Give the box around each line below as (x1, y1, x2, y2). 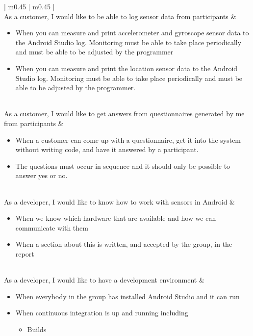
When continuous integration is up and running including (15, 308, 188, 318)
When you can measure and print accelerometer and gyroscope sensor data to (15, 27, 249, 38)
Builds (27, 324, 47, 334)
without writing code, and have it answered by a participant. (15, 144, 199, 155)
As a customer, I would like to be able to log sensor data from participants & (4, 11, 236, 21)
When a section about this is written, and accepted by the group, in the (15, 239, 232, 249)
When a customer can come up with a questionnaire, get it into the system (15, 134, 241, 145)
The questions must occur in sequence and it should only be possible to (15, 160, 230, 171)
